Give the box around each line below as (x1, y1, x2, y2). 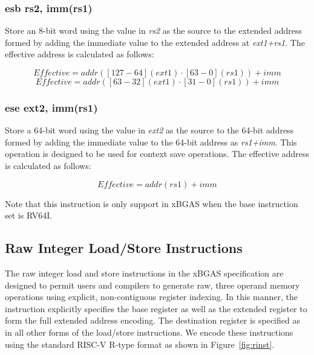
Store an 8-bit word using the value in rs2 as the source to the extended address (5, 24, 303, 37)
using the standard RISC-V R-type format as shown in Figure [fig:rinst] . (5, 337, 275, 350)
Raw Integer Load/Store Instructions (5, 238, 243, 257)
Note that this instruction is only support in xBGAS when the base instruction (5, 197, 298, 209)
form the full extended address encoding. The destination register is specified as (5, 314, 300, 327)
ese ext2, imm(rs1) (5, 100, 98, 115)
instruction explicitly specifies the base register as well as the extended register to (5, 302, 307, 315)
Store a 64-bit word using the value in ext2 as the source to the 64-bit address (5, 124, 294, 136)
